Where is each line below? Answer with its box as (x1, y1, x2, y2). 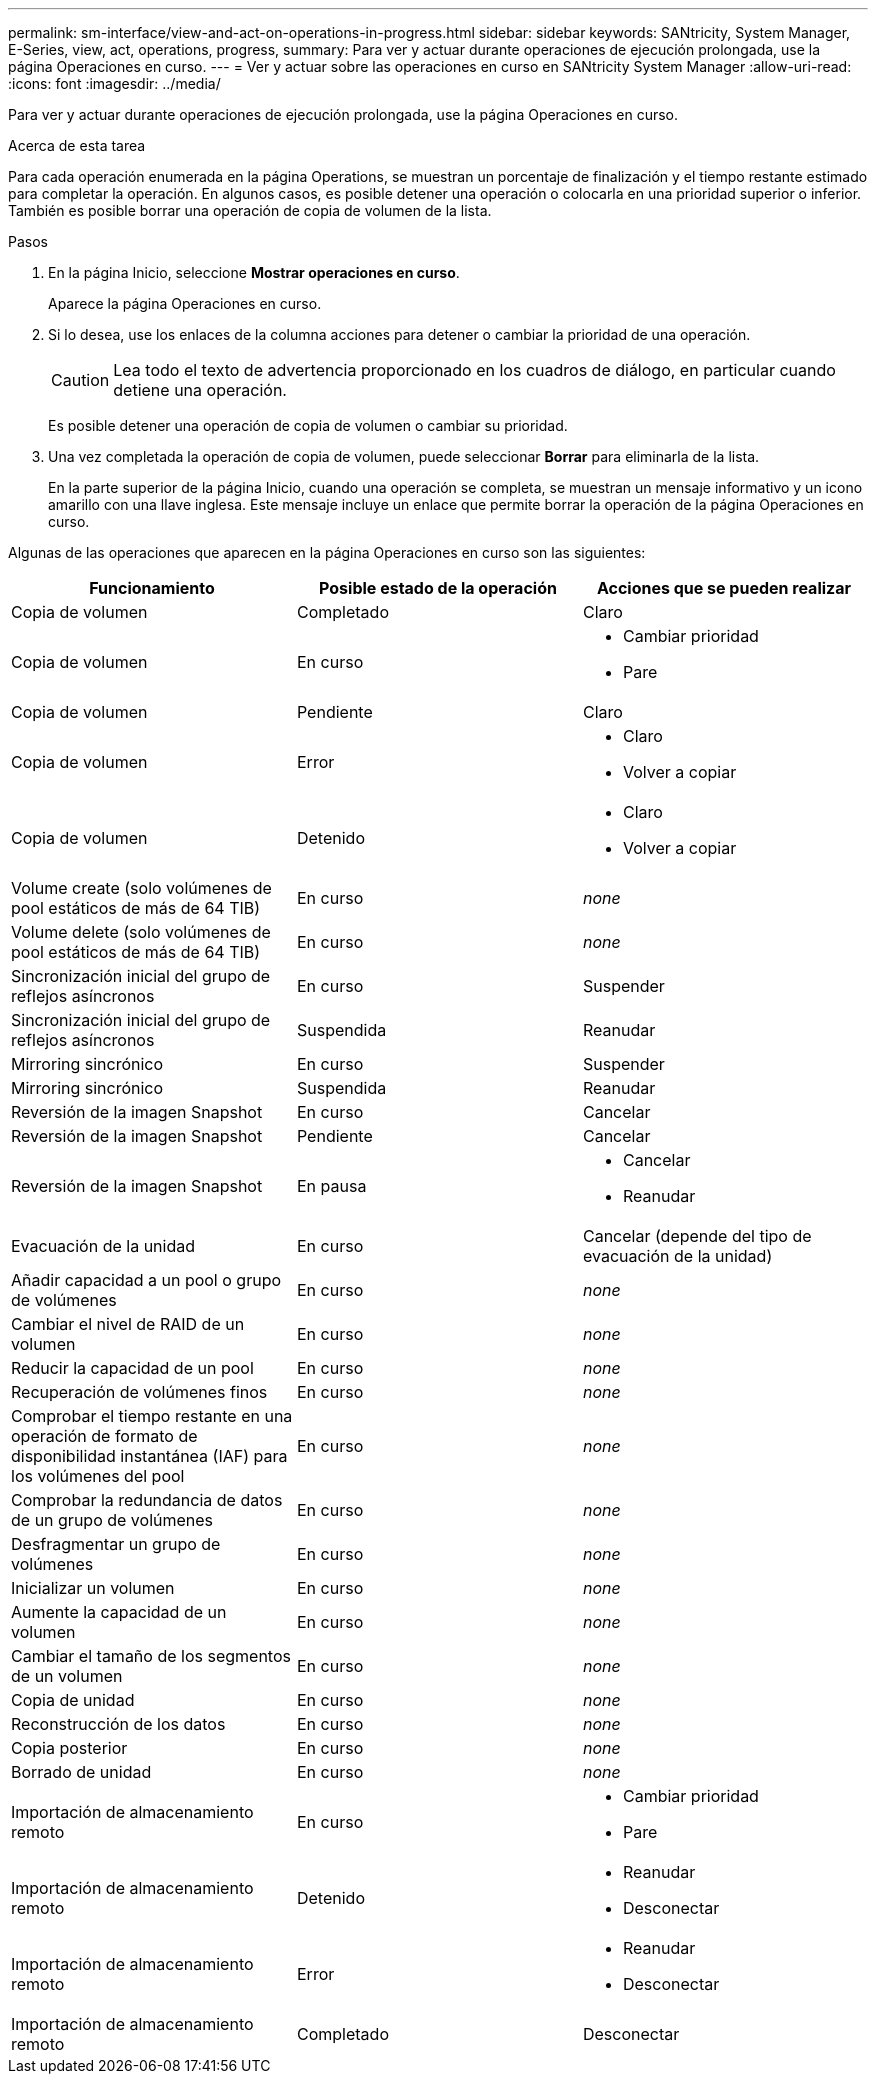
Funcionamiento (89, 578, 215, 598)
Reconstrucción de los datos (11, 1714, 226, 1734)
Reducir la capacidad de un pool (11, 1358, 254, 1378)
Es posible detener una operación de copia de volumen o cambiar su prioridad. (48, 417, 568, 434)
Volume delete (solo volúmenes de (11, 922, 271, 942)
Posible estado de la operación (319, 578, 557, 598)
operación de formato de (11, 1426, 198, 1446)
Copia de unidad (11, 1690, 135, 1710)
